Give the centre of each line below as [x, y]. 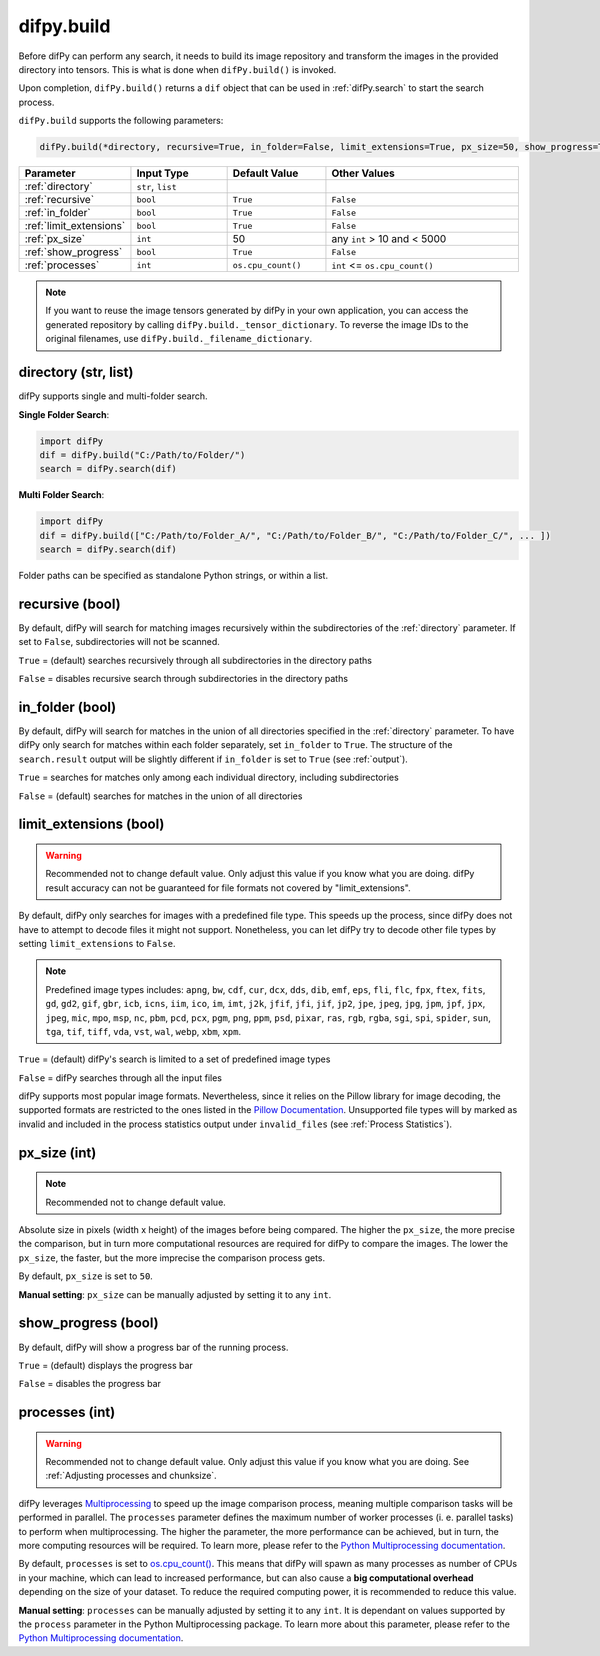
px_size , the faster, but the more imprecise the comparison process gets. [172, 1257]
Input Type [162, 173]
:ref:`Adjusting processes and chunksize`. [131, 1476]
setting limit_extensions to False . [97, 943]
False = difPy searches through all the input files [120, 1077]
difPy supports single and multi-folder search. [113, 396]
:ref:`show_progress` [73, 252]
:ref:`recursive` [59, 200]
